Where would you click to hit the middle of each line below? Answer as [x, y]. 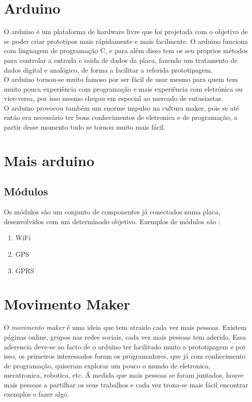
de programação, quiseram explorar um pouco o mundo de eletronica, [107, 365]
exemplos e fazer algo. [36, 394]
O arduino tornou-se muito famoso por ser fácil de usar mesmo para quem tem [121, 79]
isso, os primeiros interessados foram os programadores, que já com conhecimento [125, 356]
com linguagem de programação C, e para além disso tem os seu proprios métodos [126, 50]
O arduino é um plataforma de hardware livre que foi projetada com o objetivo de [126, 31]
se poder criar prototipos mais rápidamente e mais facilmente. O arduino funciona [126, 41]
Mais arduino [49, 160]
